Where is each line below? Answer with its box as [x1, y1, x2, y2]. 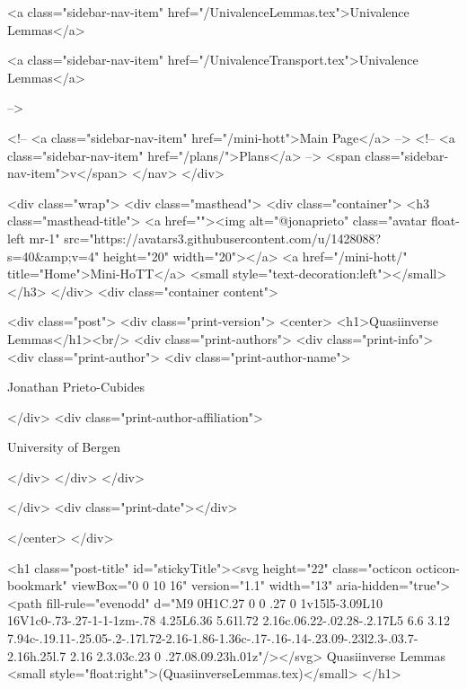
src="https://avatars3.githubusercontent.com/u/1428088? [64, 228, 382, 247]
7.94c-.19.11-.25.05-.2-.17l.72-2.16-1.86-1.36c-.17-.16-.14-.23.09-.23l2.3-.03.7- [7, 629, 419, 648]
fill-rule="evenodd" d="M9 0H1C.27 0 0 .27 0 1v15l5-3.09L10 [46, 593, 383, 612]
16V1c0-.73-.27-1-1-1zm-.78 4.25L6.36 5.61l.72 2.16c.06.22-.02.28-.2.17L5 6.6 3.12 [7, 611, 451, 630]
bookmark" [7, 576, 67, 595]
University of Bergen [7, 437, 120, 456]
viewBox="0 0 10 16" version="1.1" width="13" [71, 576, 333, 595]
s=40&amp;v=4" [7, 246, 100, 265]
